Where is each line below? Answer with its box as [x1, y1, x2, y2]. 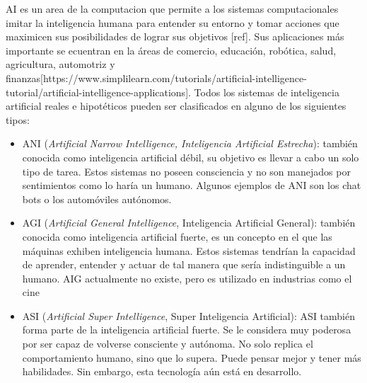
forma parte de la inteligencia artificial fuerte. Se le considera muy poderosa [22, 322, 351, 337]
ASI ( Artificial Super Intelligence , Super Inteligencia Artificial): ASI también [22, 308, 355, 323]
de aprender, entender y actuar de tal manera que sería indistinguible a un [22, 257, 346, 272]
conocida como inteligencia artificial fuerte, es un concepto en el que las [22, 229, 332, 244]
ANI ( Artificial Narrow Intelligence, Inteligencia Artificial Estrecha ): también [22, 136, 358, 151]
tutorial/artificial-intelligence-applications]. [6, 84, 191, 99]
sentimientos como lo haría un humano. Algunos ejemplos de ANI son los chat [22, 178, 361, 193]
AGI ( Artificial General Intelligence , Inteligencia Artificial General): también [22, 215, 356, 230]
